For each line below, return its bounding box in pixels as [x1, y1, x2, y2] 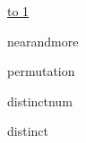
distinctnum [7, 91, 73, 110]
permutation [7, 62, 75, 80]
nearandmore [7, 31, 79, 50]
